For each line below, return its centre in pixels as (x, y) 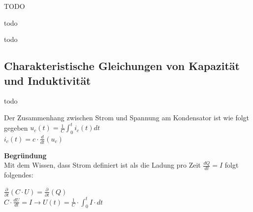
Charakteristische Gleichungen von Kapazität (122, 66)
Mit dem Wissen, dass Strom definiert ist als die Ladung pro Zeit (102, 165)
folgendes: (19, 175)
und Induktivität (47, 80)
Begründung (25, 155)
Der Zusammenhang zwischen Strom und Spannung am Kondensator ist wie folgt (127, 117)
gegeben (16, 127)
